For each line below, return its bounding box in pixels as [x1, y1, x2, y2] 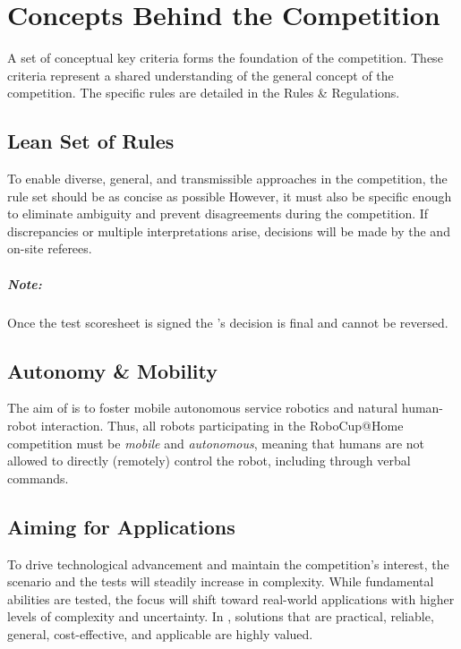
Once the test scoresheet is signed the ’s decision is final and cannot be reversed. [7, 312, 448, 331]
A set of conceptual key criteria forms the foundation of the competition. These [7, 48, 443, 67]
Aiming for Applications [7, 512, 235, 540]
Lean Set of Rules [7, 127, 175, 155]
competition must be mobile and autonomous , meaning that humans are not [7, 433, 425, 452]
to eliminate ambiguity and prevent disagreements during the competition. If [7, 204, 429, 223]
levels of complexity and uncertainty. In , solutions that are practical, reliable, [7, 607, 434, 626]
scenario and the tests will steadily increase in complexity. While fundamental [7, 572, 434, 591]
